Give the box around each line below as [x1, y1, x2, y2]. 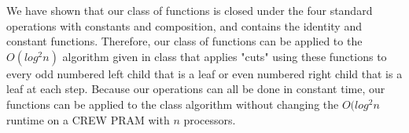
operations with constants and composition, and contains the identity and [6, 17, 362, 34]
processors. [183, 111, 236, 128]
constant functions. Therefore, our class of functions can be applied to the [6, 33, 363, 49]
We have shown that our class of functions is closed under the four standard [6, 2, 373, 18]
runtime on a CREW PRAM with [6, 111, 170, 128]
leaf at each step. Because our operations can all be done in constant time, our [6, 81, 385, 97]
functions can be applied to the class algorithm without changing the [6, 95, 339, 112]
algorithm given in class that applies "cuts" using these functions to [62, 48, 387, 64]
